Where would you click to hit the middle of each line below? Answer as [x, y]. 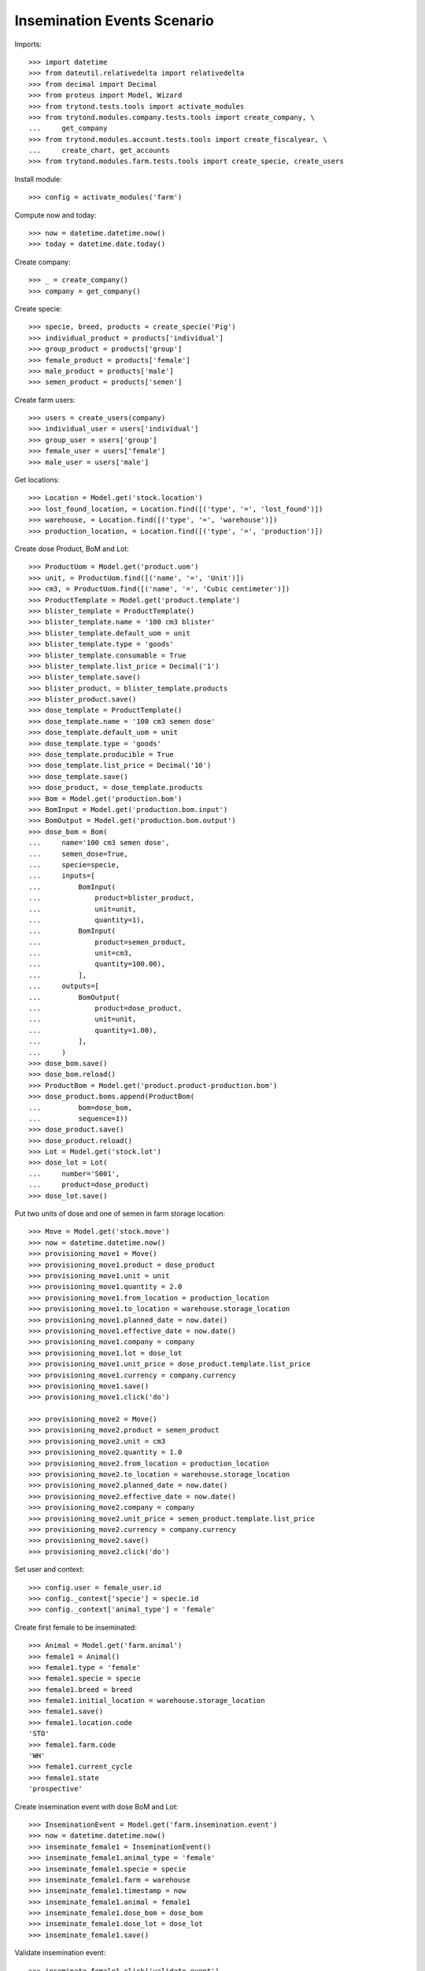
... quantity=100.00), [97, 964]
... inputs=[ [62, 876]
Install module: [38, 179]
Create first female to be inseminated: [76, 1627]
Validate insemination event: [60, 1953]
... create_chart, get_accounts [99, 151]
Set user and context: [49, 1570]
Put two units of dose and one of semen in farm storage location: [120, 1213]
